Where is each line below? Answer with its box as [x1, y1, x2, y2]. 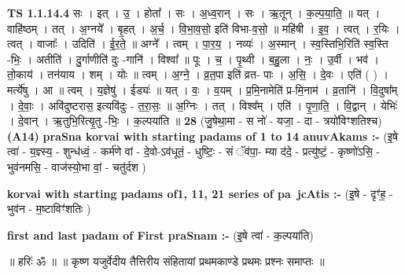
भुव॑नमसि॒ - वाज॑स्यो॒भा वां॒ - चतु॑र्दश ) [7, 158, 146, 174]
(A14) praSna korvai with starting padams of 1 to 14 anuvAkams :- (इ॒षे [7, 127, 398, 144]
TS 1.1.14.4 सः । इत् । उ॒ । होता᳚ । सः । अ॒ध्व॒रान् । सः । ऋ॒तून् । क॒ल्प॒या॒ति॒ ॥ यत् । [7, 5, 381, 20]
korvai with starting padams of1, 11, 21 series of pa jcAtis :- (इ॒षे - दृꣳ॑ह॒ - [7, 185, 393, 201]
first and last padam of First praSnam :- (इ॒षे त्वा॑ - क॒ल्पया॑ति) [7, 226, 314, 243]
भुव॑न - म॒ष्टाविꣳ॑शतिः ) [7, 200, 91, 217]
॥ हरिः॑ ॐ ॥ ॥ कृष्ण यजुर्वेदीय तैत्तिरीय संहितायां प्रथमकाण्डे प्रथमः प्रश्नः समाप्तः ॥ [7, 253, 325, 269]
